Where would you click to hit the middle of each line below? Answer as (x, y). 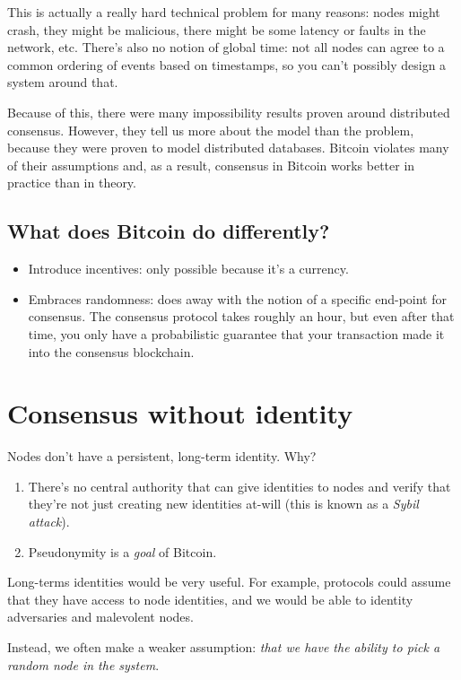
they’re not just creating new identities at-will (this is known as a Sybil (223, 504)
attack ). (49, 522)
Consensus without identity (180, 413)
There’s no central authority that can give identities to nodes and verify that (239, 486)
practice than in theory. (72, 183)
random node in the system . (83, 664)
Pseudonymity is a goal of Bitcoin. (122, 551)
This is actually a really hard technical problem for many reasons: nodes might (224, 12)
